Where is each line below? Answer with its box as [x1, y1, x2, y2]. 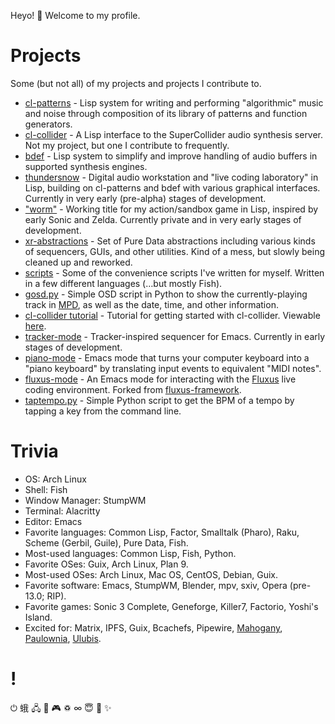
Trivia [10, 440, 59, 463]
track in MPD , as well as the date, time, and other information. [24, 298, 279, 310]
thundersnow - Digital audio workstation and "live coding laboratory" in [24, 171, 319, 183]
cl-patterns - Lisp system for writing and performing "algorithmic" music [24, 96, 324, 109]
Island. [24, 611, 53, 623]
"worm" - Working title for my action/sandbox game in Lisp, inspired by [24, 203, 319, 215]
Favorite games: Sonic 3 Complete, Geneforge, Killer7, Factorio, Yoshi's [24, 600, 319, 612]
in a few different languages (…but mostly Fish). [24, 277, 223, 289]
